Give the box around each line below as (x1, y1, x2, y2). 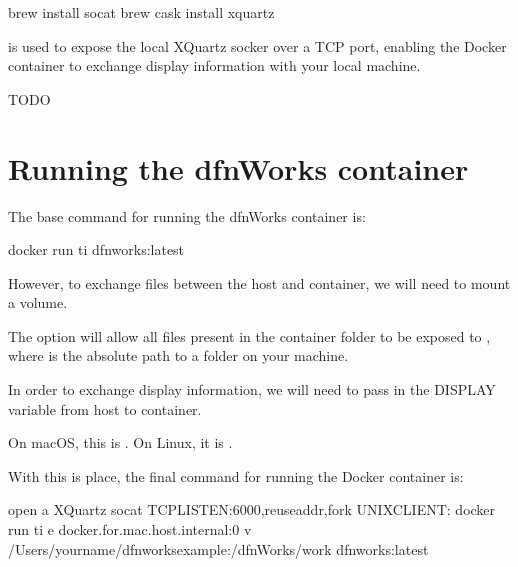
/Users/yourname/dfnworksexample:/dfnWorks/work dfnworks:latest (8, 538, 429, 559)
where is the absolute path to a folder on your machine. (8, 345, 349, 366)
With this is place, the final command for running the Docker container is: (8, 465, 464, 486)
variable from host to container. (8, 398, 202, 419)
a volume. (8, 292, 68, 313)
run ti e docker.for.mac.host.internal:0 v (8, 519, 252, 540)
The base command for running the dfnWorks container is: (8, 205, 366, 226)
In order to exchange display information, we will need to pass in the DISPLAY (8, 379, 496, 400)
